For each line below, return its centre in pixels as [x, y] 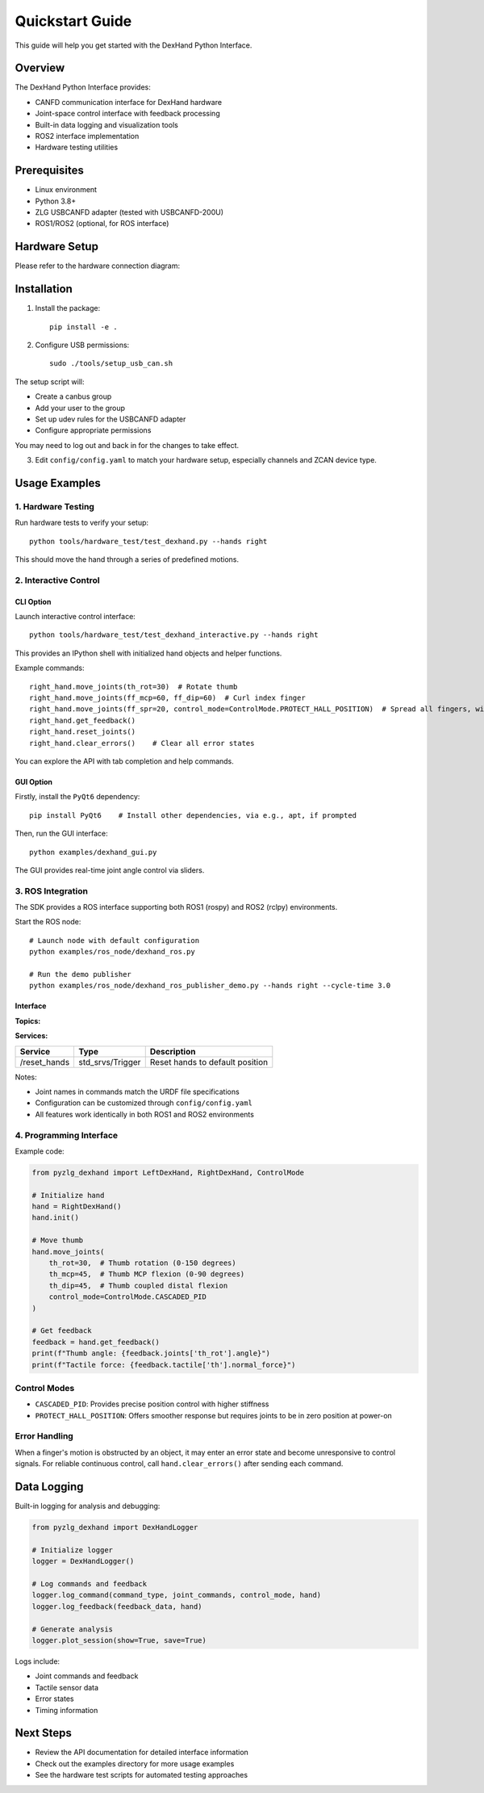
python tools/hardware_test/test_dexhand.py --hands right [148, 541]
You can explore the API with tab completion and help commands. [124, 761]
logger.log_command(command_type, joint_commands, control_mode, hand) [177, 1595]
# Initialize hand [68, 1195]
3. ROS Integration [52, 890]
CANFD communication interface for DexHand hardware [128, 102]
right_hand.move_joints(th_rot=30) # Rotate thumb [134, 687]
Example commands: [50, 668]
